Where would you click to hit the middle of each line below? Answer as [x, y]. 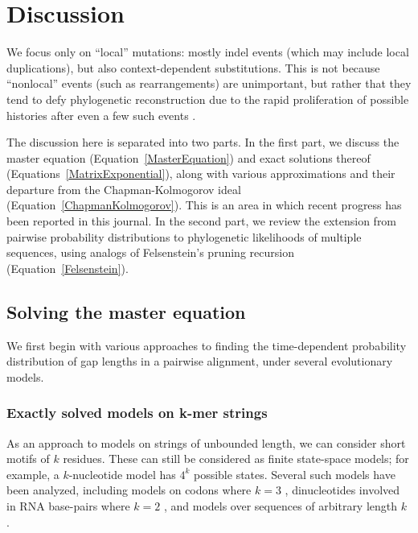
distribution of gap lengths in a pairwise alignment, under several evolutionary [200, 361]
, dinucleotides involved [342, 490]
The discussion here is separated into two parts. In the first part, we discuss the [203, 142]
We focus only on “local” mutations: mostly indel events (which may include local [208, 52]
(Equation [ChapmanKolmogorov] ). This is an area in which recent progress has [204, 205]
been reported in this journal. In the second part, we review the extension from [202, 221]
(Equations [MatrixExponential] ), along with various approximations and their [201, 174]
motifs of [28, 459]
